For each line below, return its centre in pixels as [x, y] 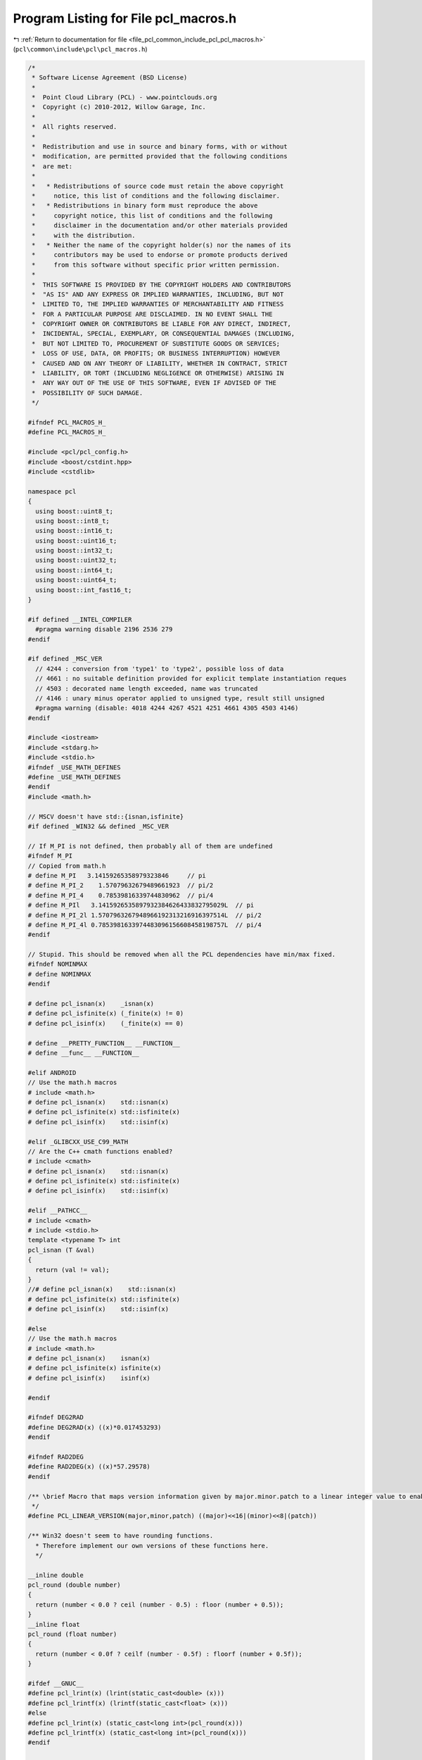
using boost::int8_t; [73, 521]
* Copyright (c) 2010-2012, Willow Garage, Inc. [119, 107]
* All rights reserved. [75, 127]
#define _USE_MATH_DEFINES [74, 777]
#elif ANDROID [52, 1073]
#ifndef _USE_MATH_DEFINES [74, 767]
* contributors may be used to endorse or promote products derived [160, 255]
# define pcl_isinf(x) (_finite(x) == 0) [106, 1023]
